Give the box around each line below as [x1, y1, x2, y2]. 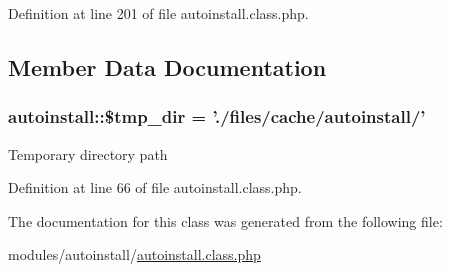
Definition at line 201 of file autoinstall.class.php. [8, 3, 309, 23]
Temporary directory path [8, 143, 168, 164]
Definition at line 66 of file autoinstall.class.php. [8, 177, 302, 198]
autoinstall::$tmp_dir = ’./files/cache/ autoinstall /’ [8, 104, 426, 129]
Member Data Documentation [8, 51, 327, 82]
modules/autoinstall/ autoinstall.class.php [8, 244, 261, 265]
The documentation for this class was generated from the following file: [8, 210, 443, 231]
